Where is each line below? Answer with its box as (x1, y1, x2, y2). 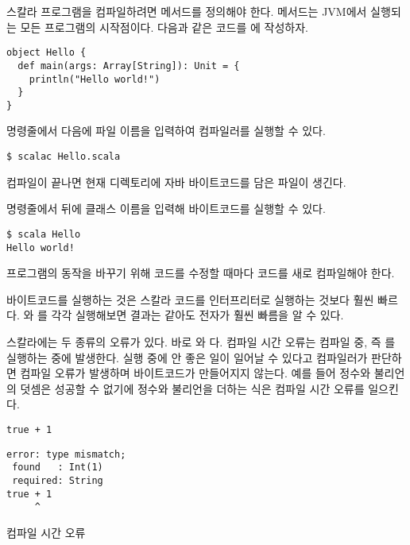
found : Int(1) (12, 462, 103, 473)
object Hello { (6, 47, 87, 59)
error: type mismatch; (6, 448, 126, 460)
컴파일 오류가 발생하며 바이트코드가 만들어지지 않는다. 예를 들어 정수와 (20, 365, 371, 381)
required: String (12, 474, 103, 486)
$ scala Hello (6, 228, 81, 240)
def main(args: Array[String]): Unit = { (17, 60, 240, 72)
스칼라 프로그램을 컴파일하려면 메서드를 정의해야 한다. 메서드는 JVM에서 (6, 3, 367, 19)
